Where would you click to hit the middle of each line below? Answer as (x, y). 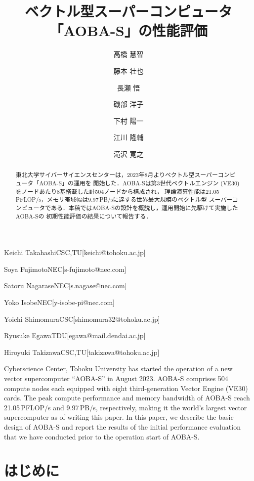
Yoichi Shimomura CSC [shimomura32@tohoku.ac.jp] (82, 319)
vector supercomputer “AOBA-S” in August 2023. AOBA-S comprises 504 (116, 378)
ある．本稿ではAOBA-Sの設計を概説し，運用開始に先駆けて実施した (145, 207)
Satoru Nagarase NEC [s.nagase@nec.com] (65, 285)
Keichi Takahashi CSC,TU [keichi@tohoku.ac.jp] (75, 252)
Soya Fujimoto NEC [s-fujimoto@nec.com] (65, 269)
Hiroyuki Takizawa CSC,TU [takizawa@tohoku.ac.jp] (82, 352)
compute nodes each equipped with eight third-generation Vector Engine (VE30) (126, 388)
